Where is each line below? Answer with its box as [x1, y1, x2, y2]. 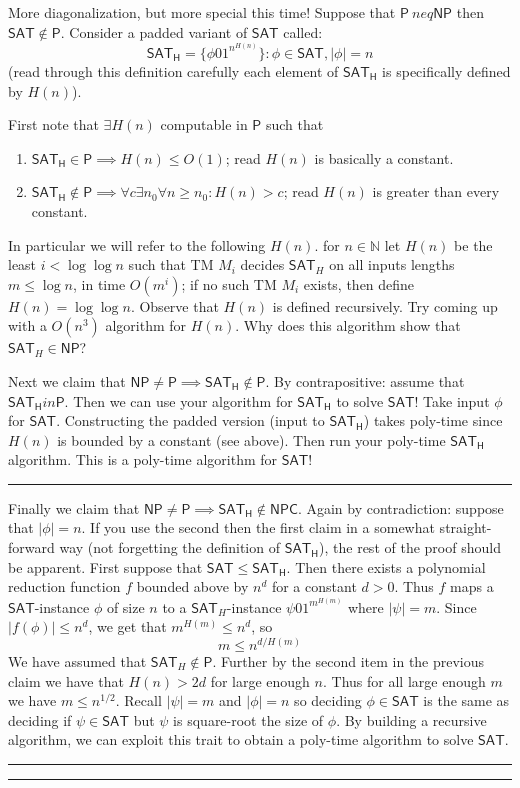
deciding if [8, 709, 72, 730]
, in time [73, 273, 126, 294]
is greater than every [372, 181, 500, 202]
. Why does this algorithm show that [235, 315, 461, 336]
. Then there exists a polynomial [286, 556, 486, 577]
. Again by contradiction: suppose [297, 497, 504, 518]
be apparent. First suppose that [8, 556, 203, 577]
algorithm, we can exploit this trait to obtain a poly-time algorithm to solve [8, 729, 474, 750]
